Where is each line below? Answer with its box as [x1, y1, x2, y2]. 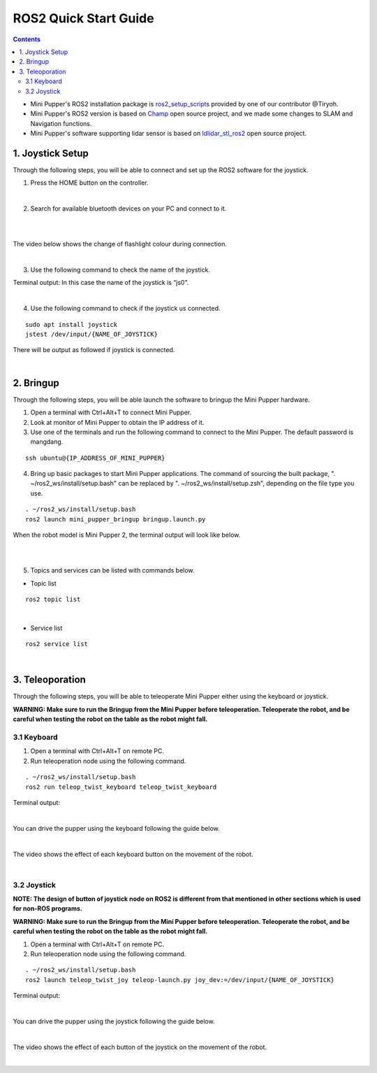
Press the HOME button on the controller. [30, 178, 149, 187]
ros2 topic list [25, 595, 81, 603]
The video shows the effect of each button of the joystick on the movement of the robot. [13, 1043, 267, 1051]
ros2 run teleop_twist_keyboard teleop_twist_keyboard [25, 783, 217, 791]
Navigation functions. [30, 119, 92, 127]
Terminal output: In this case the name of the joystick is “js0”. [13, 279, 188, 287]
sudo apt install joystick [25, 321, 118, 328]
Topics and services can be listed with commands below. [30, 566, 195, 575]
